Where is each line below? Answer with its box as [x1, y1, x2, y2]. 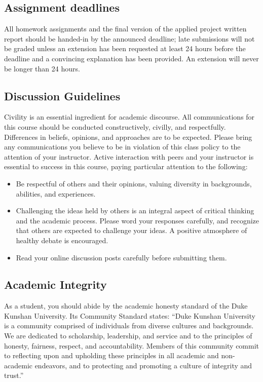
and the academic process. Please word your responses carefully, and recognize [16, 215, 259, 225]
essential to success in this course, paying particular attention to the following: [4, 161, 248, 172]
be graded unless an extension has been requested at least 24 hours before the [4, 43, 246, 54]
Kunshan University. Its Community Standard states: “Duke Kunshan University [4, 310, 255, 321]
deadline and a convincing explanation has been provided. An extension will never [4, 53, 259, 63]
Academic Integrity [4, 277, 107, 292]
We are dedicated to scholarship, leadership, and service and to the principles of [4, 330, 252, 341]
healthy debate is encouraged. [16, 235, 108, 245]
